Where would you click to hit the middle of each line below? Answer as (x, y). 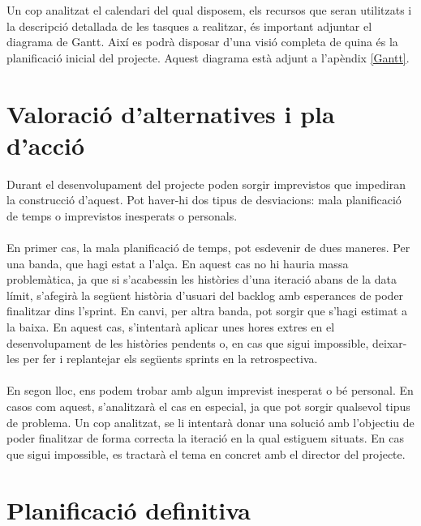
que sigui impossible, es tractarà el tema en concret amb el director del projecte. (206, 453)
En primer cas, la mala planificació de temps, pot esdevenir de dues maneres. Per (208, 248)
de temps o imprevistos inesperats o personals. (122, 215)
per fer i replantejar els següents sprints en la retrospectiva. (170, 359)
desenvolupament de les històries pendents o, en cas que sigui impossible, (188, 342)
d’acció (46, 145)
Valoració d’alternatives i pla (171, 113)
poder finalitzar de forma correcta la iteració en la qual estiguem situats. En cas (205, 438)
